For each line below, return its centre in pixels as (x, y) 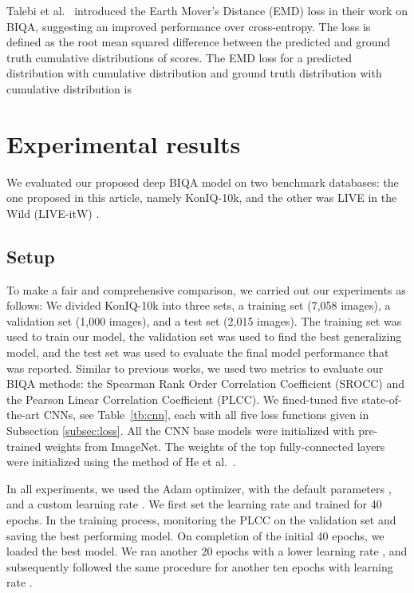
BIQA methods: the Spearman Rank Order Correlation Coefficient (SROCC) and (206, 383)
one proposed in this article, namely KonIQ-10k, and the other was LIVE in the (202, 198)
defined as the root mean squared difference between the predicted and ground (199, 42)
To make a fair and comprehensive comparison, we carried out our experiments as (206, 289)
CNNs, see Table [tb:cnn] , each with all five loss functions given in (206, 415)
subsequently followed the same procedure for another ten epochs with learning (200, 566)
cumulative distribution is (69, 88)
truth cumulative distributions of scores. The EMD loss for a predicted (179, 57)
